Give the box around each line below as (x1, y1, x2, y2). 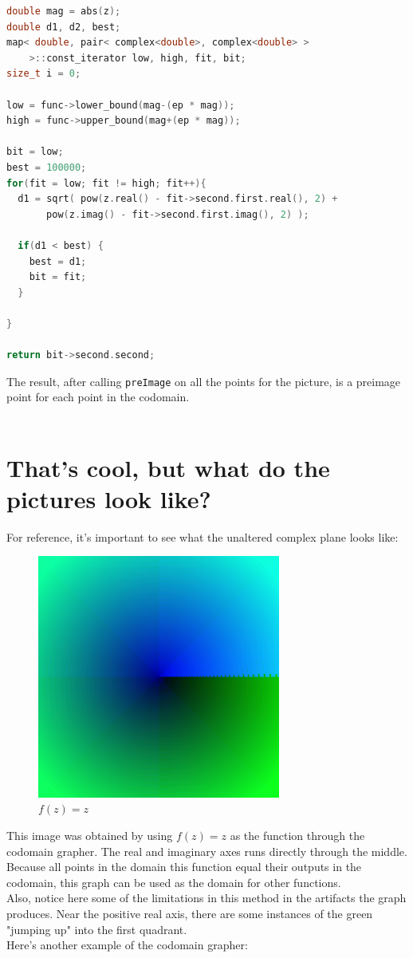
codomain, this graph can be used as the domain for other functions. (6, 873, 341, 890)
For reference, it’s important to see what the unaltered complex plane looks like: (6, 528, 399, 545)
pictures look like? (6, 482, 211, 514)
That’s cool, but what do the (6, 451, 330, 483)
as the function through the (230, 826, 365, 843)
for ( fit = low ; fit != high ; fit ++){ (6, 177, 206, 189)
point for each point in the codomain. (6, 388, 190, 405)
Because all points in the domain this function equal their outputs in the (6, 858, 362, 875)
